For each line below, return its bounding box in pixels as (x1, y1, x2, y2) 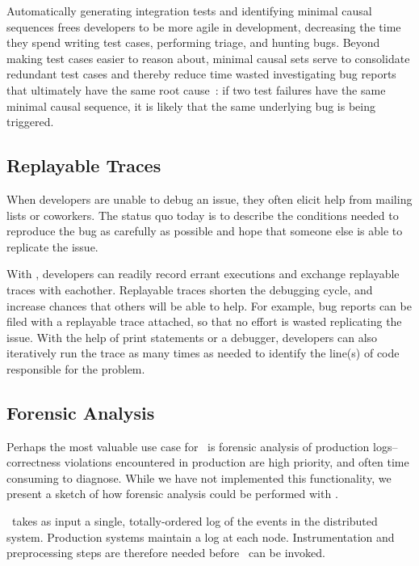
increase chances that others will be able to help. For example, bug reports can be (6, 297, 412, 314)
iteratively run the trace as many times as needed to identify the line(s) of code (6, 344, 400, 361)
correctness (6, 454, 61, 471)
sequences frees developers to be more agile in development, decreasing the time (6, 18, 401, 35)
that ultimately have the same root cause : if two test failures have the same (6, 81, 386, 98)
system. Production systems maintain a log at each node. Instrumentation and (6, 528, 395, 545)
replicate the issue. (6, 238, 98, 255)
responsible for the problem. (6, 360, 145, 377)
